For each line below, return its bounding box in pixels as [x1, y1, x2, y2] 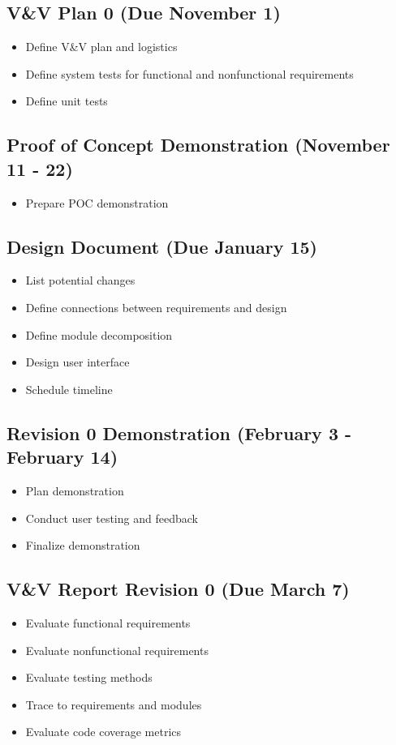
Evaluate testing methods [25, 669, 153, 686]
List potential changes [25, 272, 136, 289]
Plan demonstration [25, 482, 124, 499]
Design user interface [25, 353, 130, 370]
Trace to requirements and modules [25, 696, 202, 713]
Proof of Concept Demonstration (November [6, 132, 390, 157]
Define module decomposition [25, 326, 173, 343]
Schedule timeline [25, 380, 113, 397]
